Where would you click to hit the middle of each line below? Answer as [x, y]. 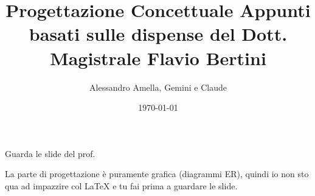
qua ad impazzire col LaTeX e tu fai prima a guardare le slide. [121, 185]
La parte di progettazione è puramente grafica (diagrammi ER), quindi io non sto [157, 174]
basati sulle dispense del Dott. [158, 34]
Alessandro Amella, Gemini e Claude [158, 87]
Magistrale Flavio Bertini [158, 58]
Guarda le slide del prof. [50, 153]
